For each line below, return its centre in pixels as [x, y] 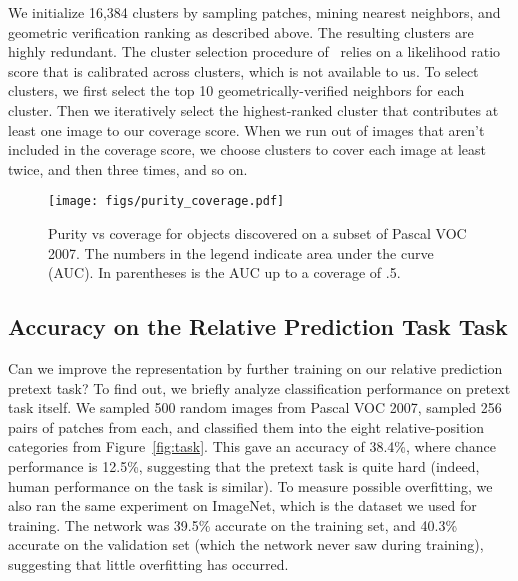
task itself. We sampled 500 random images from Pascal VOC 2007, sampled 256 [255, 407]
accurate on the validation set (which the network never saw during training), [246, 544]
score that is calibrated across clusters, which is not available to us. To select [243, 70]
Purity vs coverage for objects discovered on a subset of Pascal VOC [257, 233]
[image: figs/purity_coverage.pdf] [166, 201]
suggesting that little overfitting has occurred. [148, 563]
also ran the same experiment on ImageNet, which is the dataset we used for [242, 505]
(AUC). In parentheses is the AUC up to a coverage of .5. [224, 272]
